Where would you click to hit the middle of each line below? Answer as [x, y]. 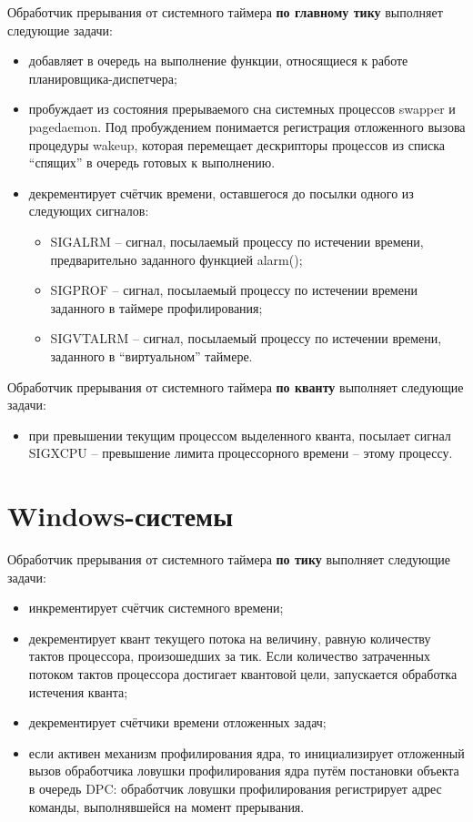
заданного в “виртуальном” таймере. [151, 355]
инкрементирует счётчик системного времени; [156, 608]
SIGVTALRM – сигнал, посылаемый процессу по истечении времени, [246, 338]
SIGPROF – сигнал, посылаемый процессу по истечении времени [234, 290]
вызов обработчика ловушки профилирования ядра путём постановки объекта [244, 771]
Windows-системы [121, 516]
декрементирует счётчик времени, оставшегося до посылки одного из [221, 193]
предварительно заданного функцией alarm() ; [176, 259]
